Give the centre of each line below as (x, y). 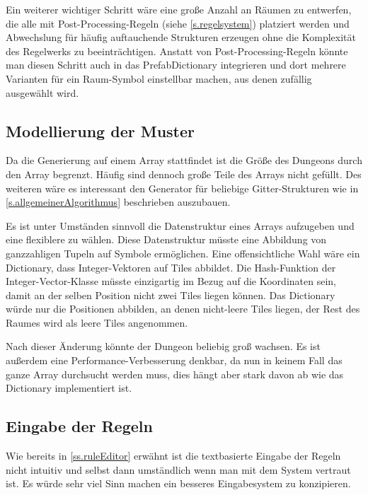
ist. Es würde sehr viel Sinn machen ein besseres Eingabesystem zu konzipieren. (178, 483)
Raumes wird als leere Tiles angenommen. (97, 322)
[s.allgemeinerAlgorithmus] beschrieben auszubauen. (118, 202)
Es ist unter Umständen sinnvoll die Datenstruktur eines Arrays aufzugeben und (180, 225)
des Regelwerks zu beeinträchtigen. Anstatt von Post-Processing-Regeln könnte (177, 51)
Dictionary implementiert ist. (69, 388)
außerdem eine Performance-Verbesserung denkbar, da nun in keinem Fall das (174, 360)
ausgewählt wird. (42, 92)
